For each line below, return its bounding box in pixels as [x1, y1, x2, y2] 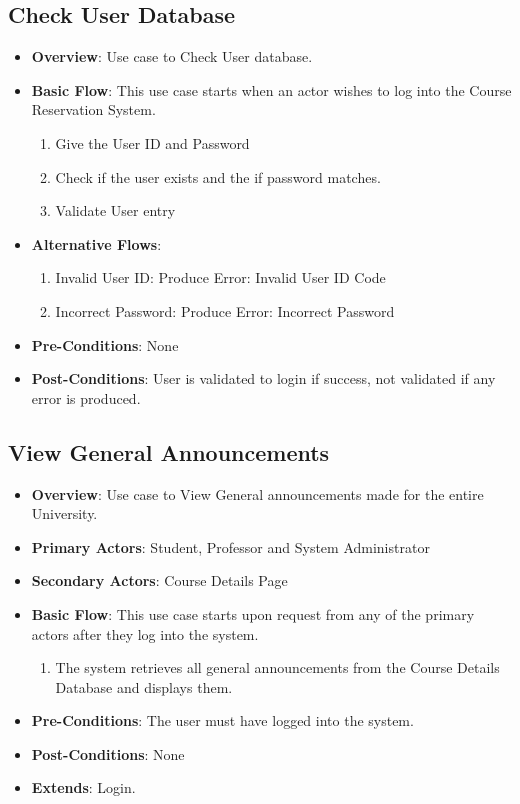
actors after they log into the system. [31, 623, 259, 644]
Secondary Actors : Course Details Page [31, 570, 288, 591]
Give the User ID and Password [55, 132, 250, 153]
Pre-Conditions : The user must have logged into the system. [31, 710, 414, 731]
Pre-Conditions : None [31, 334, 179, 355]
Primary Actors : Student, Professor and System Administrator [31, 536, 430, 557]
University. [31, 503, 98, 524]
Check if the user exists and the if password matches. [55, 166, 381, 187]
